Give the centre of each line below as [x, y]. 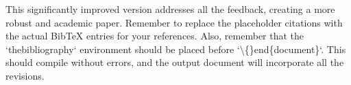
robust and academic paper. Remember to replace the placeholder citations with [174, 22]
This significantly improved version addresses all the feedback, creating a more [170, 9]
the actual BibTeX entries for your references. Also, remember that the [155, 36]
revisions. [25, 75]
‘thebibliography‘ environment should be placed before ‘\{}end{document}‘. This [176, 49]
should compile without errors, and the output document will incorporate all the [175, 62]
